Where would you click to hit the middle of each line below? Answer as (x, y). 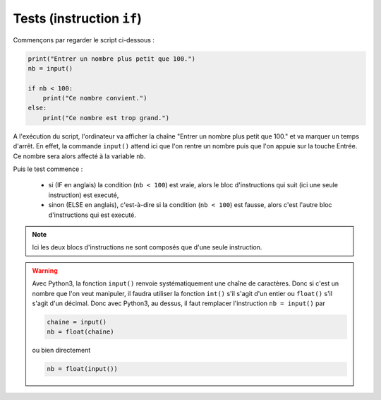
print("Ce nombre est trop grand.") (106, 118)
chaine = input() (77, 322)
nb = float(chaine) (80, 332)
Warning (45, 270)
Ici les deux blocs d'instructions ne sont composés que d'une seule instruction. (147, 247)
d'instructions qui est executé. (92, 215)
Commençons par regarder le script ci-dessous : (84, 40)
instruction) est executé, (84, 195)
